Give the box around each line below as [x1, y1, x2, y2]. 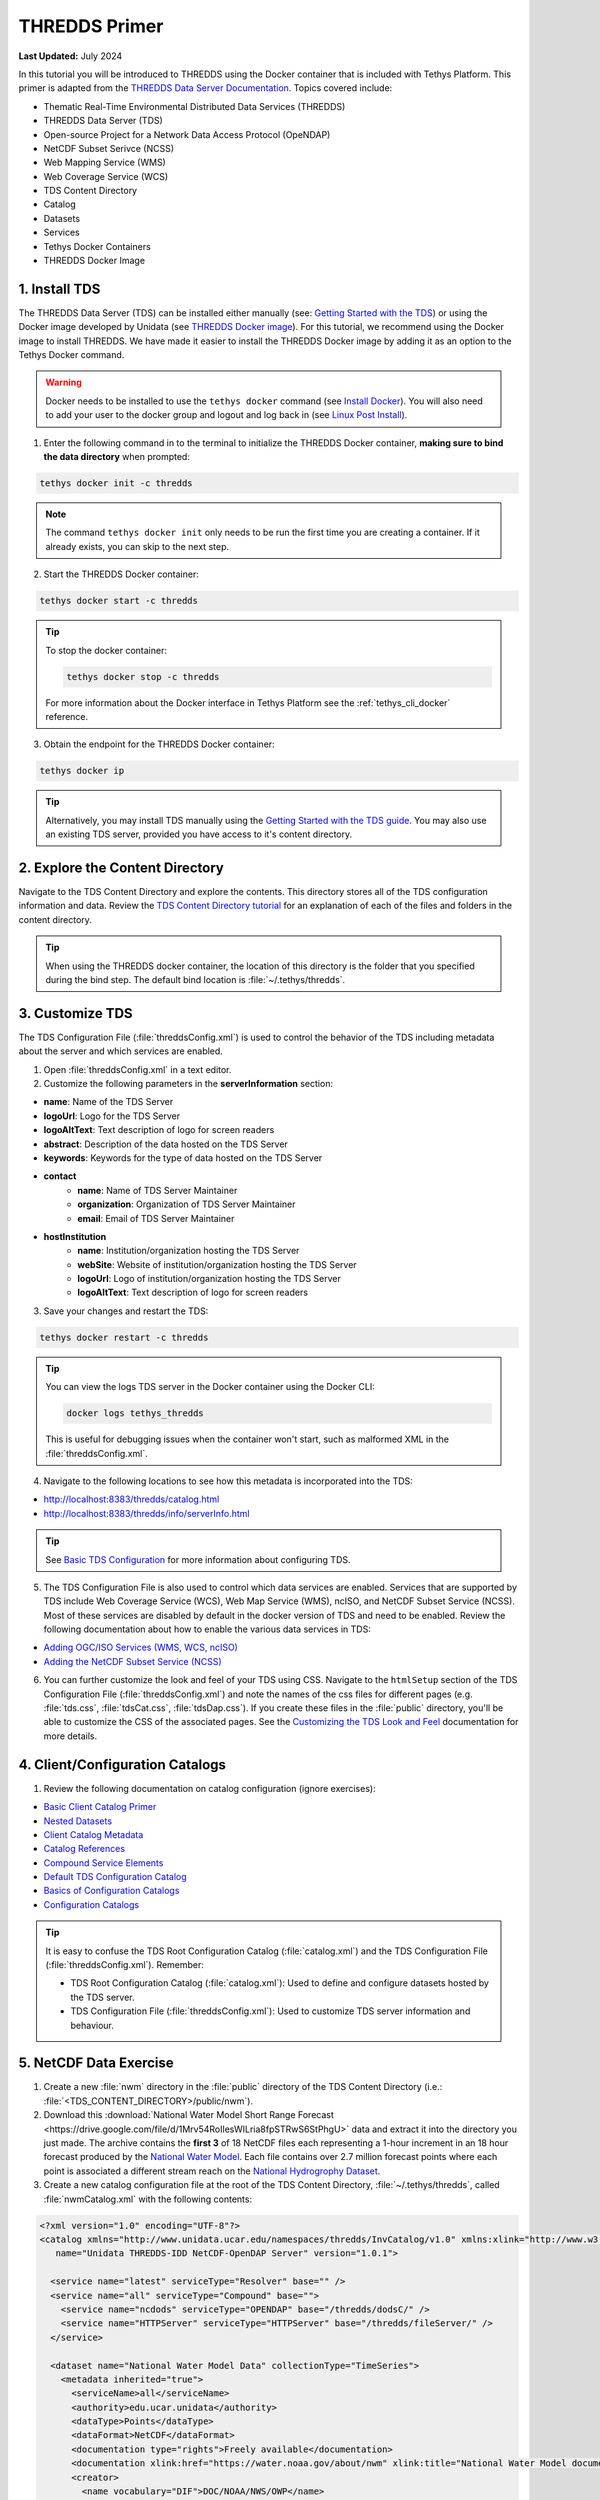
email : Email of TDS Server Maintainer [77, 1212, 235, 1224]
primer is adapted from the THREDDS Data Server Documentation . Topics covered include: [18, 82, 393, 94]
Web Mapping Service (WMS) [43, 156, 167, 169]
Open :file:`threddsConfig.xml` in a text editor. [43, 1063, 232, 1075]
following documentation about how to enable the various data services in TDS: [43, 1623, 372, 1635]
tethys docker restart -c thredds [39, 1331, 209, 1343]
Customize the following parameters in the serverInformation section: [43, 1077, 334, 1089]
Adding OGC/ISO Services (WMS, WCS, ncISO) [43, 1641, 239, 1654]
